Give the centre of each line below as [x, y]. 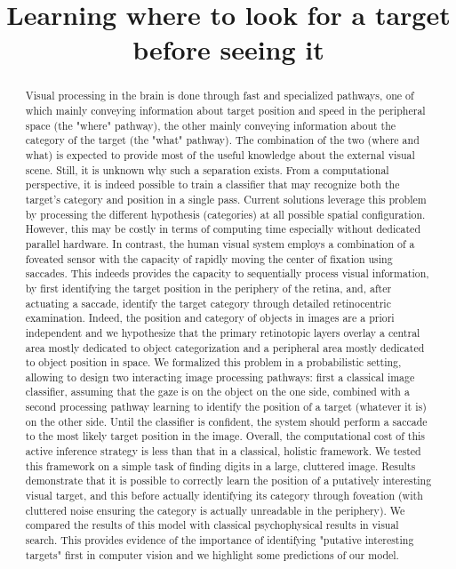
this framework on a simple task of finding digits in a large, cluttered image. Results [220, 465]
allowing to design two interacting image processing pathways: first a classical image [220, 377]
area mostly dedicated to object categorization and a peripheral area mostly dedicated [225, 347]
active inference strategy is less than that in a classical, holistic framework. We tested [223, 451]
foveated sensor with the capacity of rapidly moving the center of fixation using [209, 258]
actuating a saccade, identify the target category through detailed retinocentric [208, 303]
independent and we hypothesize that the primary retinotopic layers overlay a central [223, 332]
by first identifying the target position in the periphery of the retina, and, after [208, 288]
